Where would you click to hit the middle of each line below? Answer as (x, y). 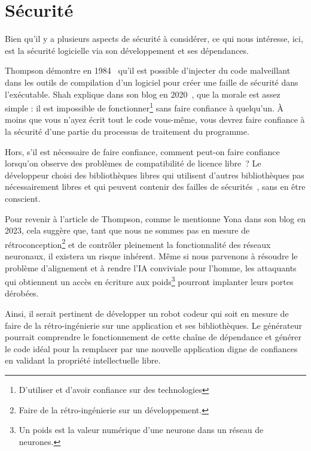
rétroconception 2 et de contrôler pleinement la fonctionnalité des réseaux (138, 243)
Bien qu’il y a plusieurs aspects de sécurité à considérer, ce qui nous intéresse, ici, (154, 39)
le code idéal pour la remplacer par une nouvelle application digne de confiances (151, 348)
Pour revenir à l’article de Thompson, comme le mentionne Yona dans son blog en (155, 218)
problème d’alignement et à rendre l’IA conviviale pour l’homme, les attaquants (151, 267)
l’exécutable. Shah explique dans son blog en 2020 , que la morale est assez (143, 94)
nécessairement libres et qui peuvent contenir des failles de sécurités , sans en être (155, 187)
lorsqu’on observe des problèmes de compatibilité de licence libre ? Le (133, 163)
